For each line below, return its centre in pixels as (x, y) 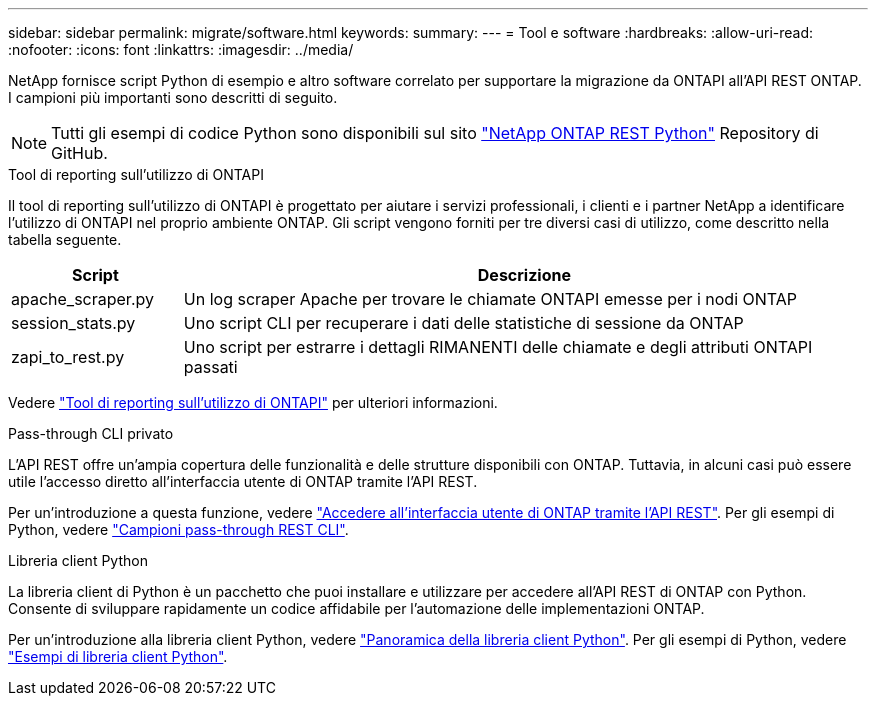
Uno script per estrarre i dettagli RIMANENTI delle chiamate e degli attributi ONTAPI (498, 347)
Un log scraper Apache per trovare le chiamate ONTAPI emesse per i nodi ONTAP (490, 299)
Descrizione (524, 275)
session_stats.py (73, 323)
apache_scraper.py (82, 299)
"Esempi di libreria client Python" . (118, 656)
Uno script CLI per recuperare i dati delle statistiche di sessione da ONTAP (463, 323)
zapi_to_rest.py (68, 357)
